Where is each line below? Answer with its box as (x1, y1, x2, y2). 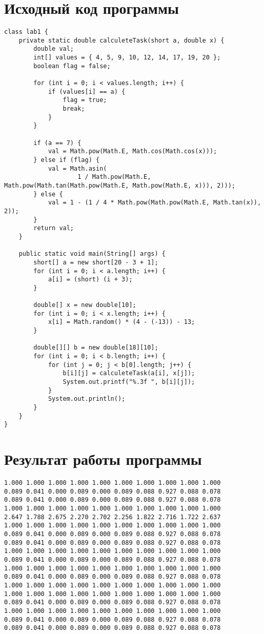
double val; (33, 45, 74, 53)
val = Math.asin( (48, 165, 107, 172)
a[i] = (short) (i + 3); (48, 276, 133, 283)
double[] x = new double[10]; (33, 301, 136, 309)
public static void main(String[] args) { (18, 250, 166, 258)
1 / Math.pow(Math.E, (77, 173, 151, 181)
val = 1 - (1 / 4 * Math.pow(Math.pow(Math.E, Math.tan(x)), (48, 199, 261, 207)
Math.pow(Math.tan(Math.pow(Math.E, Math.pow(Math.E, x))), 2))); (4, 181, 236, 189)
